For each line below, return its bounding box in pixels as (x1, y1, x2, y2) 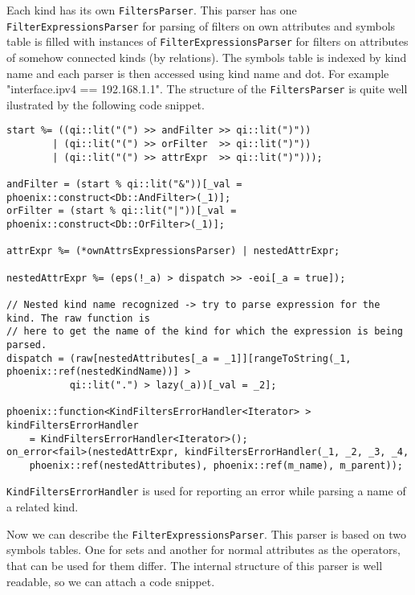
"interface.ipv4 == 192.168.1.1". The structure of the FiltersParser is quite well (6, 80, 408, 97)
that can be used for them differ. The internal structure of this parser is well (6, 556, 383, 573)
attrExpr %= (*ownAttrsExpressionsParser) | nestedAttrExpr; (6, 245, 340, 257)
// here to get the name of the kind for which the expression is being (6, 326, 403, 338)
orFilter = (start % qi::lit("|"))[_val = (6, 205, 237, 217)
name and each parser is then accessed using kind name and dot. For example (6, 64, 389, 81)
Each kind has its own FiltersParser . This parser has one (6, 2, 297, 18)
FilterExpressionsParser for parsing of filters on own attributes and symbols (6, 17, 396, 34)
